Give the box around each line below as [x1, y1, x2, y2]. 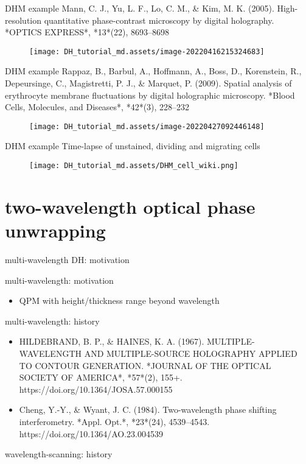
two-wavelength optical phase [5, 194, 256, 219]
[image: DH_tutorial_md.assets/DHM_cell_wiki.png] [29, 161, 238, 170]
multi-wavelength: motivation [5, 273, 114, 286]
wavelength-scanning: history [5, 448, 113, 460]
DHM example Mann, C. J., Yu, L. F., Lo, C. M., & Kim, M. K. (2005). [5, 2, 274, 14]
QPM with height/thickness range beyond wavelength [19, 294, 220, 307]
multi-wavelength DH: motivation [5, 253, 130, 266]
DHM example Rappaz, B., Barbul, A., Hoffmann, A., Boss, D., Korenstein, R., [5, 65, 302, 77]
